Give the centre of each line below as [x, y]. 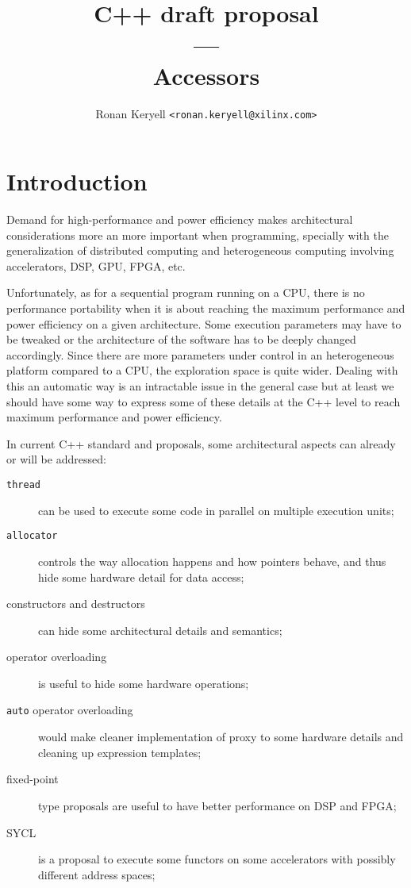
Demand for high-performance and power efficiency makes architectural [180, 219]
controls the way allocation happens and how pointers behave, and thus [212, 561]
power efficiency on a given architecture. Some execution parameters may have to [204, 323]
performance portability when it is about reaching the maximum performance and [206, 308]
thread [23, 485]
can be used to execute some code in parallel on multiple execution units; [216, 510]
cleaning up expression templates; [120, 752]
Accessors [206, 75]
